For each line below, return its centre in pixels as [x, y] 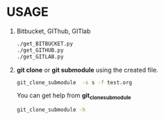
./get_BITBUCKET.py [45, 43]
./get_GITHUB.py [40, 50]
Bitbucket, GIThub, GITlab [54, 31]
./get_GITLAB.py [40, 57]
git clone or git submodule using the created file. [87, 70]
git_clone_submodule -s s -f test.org [74, 82]
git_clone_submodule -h [51, 110]
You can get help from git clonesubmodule [74, 96]
